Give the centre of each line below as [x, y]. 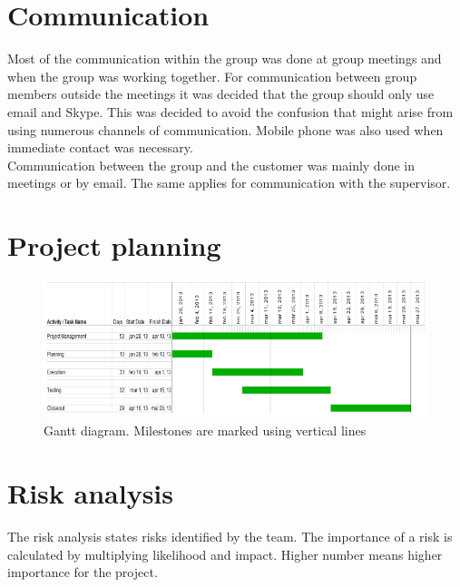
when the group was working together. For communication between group [212, 76]
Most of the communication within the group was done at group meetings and [225, 59]
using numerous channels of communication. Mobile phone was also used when [225, 129]
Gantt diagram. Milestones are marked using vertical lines [205, 430]
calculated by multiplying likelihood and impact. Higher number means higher [225, 554]
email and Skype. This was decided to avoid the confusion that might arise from [230, 111]
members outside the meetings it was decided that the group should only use [221, 94]
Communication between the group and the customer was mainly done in [211, 165]
